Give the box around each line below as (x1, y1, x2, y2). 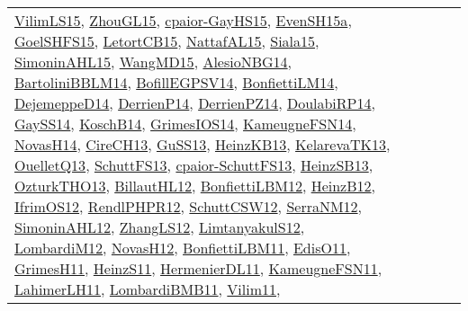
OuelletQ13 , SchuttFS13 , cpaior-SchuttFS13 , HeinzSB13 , (14, 155, 373, 175)
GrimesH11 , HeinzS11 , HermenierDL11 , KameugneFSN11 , (14, 258, 382, 279)
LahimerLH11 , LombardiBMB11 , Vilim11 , (14, 279, 281, 299)
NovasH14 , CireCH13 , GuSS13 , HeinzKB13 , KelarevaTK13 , (14, 134, 391, 155)
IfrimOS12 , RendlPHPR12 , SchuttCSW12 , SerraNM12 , (14, 196, 363, 217)
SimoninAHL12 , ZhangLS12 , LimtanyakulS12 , (14, 217, 305, 237)
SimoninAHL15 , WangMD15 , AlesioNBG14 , (14, 51, 292, 72)
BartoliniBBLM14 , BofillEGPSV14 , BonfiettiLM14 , (14, 72, 338, 93)
